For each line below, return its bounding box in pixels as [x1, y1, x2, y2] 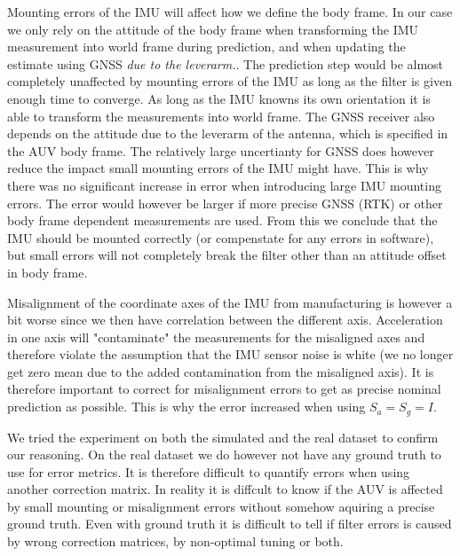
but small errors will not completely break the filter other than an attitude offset [7, 246, 447, 264]
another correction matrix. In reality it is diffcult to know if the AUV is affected [7, 480, 443, 498]
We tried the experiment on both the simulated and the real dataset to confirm [7, 427, 439, 446]
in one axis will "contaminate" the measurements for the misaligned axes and [7, 327, 425, 346]
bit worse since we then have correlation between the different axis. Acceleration [7, 310, 443, 329]
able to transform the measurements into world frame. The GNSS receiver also [7, 106, 435, 125]
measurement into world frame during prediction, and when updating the [7, 37, 406, 56]
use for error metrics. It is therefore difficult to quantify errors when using [7, 462, 410, 481]
